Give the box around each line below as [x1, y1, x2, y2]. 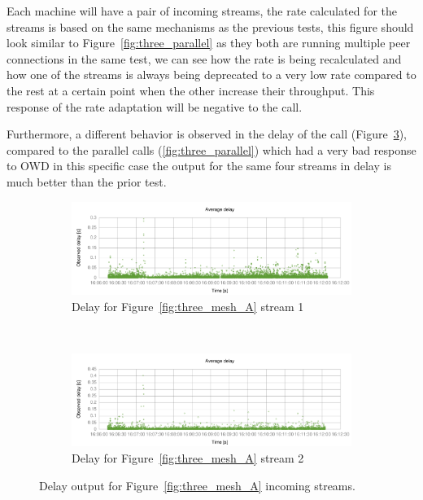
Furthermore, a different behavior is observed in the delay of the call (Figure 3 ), [7, 125, 408, 143]
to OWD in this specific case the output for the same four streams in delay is [7, 157, 391, 174]
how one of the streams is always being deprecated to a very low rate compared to [7, 66, 416, 83]
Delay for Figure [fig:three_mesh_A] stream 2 [72, 450, 304, 466]
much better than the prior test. [7, 173, 167, 190]
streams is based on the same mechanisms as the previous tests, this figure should [7, 18, 414, 35]
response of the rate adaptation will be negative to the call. [7, 98, 303, 115]
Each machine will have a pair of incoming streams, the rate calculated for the [7, 2, 397, 19]
